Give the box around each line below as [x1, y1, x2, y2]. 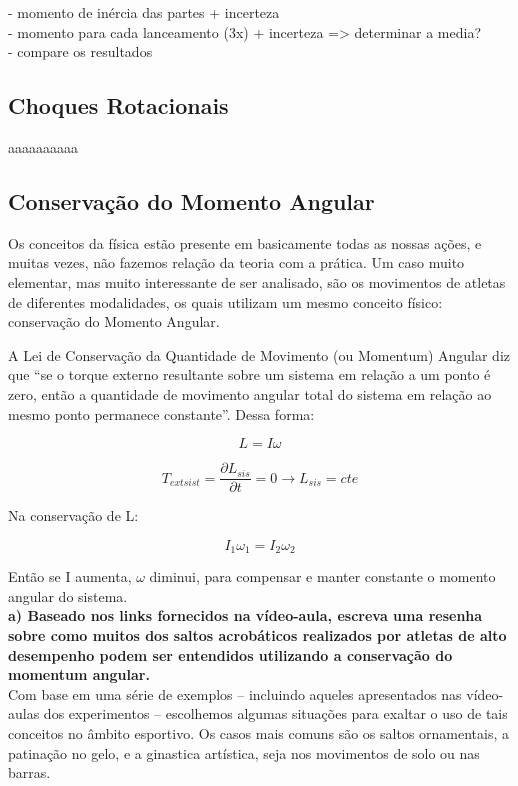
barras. [8, 762, 51, 783]
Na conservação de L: [8, 505, 139, 526]
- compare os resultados [8, 41, 153, 62]
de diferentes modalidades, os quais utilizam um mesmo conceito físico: [8, 291, 443, 312]
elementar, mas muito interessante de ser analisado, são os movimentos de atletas [8, 271, 506, 292]
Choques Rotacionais [8, 90, 229, 121]
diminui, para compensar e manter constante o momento [149, 566, 496, 587]
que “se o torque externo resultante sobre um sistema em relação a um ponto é [8, 364, 491, 385]
